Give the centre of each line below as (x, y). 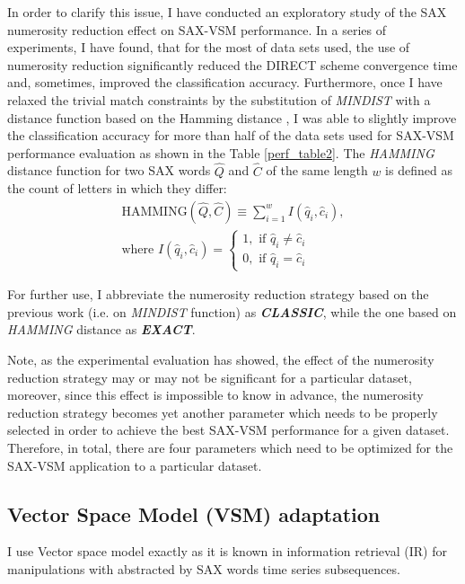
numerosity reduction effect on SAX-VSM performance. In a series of (197, 29)
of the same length (317, 170)
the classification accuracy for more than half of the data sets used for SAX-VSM (231, 135)
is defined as (419, 170)
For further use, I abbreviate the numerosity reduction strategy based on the (218, 294)
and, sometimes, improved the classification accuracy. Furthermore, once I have (225, 82)
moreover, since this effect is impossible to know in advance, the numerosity (215, 395)
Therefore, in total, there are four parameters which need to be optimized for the (230, 447)
